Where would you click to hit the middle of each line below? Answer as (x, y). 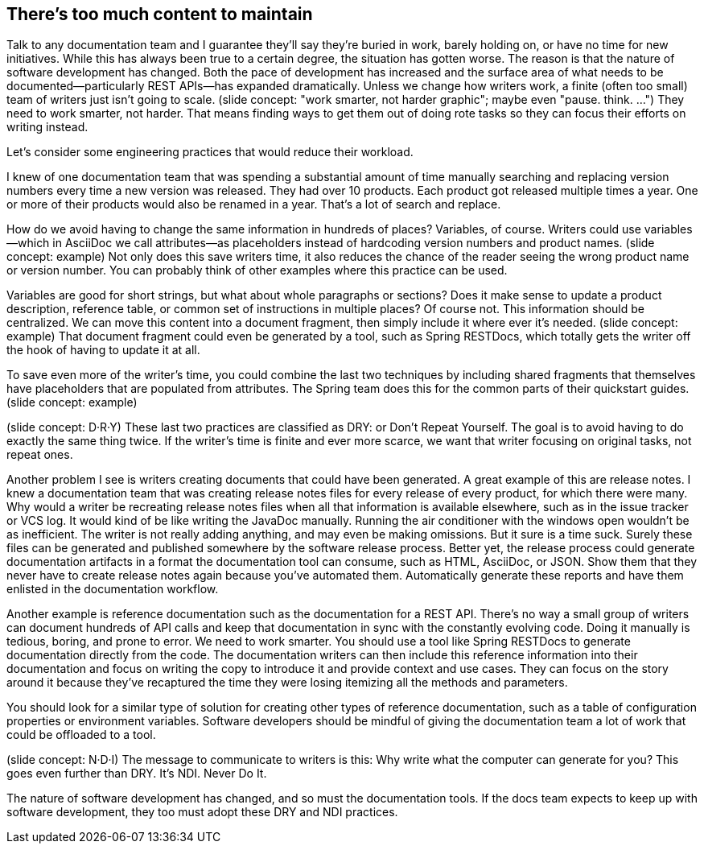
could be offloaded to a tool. (81, 735)
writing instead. (47, 127)
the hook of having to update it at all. (103, 350)
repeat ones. (40, 455)
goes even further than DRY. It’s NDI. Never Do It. (137, 774)
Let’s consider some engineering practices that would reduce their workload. (210, 152)
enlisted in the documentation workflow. (113, 589)
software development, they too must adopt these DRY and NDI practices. (202, 812)
